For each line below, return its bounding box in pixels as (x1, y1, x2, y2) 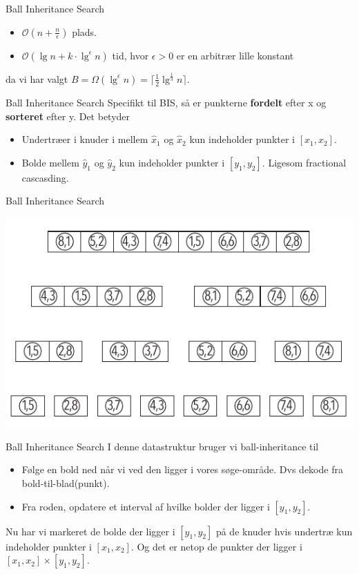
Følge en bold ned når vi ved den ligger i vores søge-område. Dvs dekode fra (21, 462, 343, 477)
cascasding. (21, 170, 69, 184)
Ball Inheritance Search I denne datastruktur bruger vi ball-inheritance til (6, 439, 319, 453)
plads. (72, 24, 97, 39)
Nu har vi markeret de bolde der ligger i (6, 524, 175, 538)
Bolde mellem (21, 155, 79, 169)
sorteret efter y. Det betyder (6, 108, 130, 123)
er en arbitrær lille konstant (176, 48, 294, 62)
